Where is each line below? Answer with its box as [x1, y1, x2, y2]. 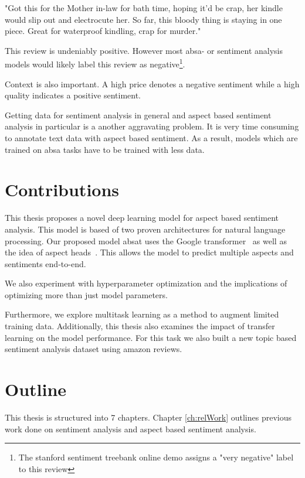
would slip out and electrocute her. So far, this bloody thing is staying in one [5, 13, 282, 25]
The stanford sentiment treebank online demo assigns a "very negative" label [18, 451, 294, 463]
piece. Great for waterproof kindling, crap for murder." [5, 25, 201, 37]
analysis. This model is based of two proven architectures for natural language [5, 223, 286, 235]
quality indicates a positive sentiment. [5, 89, 141, 101]
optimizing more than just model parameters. [5, 288, 168, 301]
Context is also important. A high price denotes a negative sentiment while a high [5, 77, 300, 90]
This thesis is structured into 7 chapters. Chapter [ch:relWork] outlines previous [5, 411, 292, 423]
